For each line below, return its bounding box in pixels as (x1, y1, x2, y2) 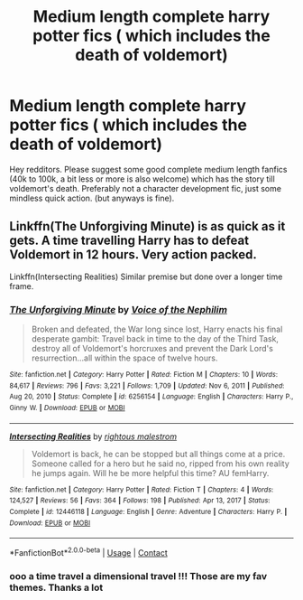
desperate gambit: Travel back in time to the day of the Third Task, (31, 333, 280, 344)
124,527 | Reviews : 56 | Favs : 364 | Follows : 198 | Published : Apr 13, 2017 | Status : (9, 496, 271, 505)
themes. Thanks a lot (9, 581, 104, 594)
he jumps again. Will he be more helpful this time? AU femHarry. (31, 467, 270, 478)
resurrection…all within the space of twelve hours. (31, 352, 218, 363)
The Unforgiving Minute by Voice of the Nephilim (9, 303, 228, 315)
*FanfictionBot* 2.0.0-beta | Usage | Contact (9, 546, 169, 558)
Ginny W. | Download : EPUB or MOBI (9, 404, 125, 413)
